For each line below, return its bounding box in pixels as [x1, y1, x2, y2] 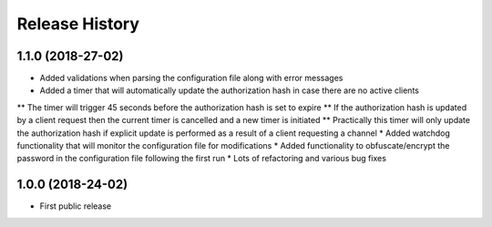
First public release [39, 201, 112, 212]
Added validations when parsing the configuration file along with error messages [39, 73, 343, 84]
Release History [16, 14, 140, 34]
